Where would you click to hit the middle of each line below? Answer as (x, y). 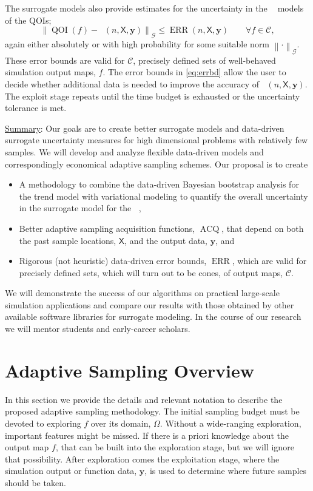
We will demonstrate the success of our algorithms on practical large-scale (142, 293)
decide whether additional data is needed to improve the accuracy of (132, 83)
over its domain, (121, 423)
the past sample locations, (68, 240)
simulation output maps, (50, 72)
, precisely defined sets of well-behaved (204, 60)
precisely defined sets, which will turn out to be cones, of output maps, (151, 272)
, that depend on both (263, 228)
